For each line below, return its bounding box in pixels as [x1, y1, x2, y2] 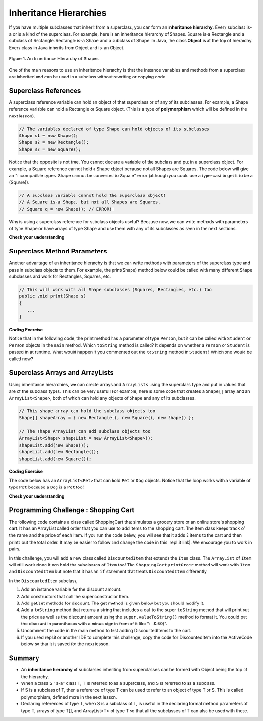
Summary [9, 654, 39, 663]
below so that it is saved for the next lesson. [21, 641, 110, 647]
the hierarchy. [21, 673, 49, 680]
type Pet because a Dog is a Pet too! [9, 484, 84, 490]
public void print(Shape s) [19, 293, 86, 299]
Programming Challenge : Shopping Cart [9, 506, 135, 514]
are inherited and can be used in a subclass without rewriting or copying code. [9, 74, 167, 79]
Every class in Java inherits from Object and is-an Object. [9, 44, 125, 51]
